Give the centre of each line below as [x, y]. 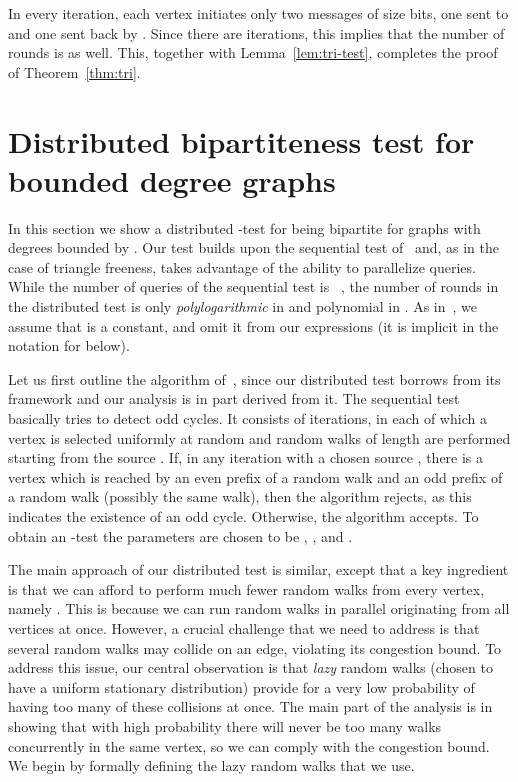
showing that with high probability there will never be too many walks [225, 725]
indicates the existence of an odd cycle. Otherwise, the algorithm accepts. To [243, 516]
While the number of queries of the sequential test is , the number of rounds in [253, 286]
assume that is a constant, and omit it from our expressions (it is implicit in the [253, 325]
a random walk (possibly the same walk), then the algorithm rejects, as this [240, 496]
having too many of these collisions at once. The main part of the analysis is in [250, 706]
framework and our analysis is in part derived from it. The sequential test [234, 398]
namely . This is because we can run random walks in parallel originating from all [259, 608]
